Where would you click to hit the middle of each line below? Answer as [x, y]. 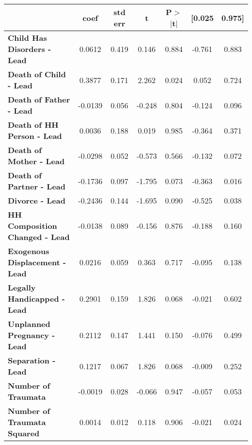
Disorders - [30, 49]
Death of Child [37, 74]
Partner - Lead [37, 186]
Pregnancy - [31, 335]
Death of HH [33, 125]
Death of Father [39, 99]
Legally [22, 287]
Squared [24, 433]
